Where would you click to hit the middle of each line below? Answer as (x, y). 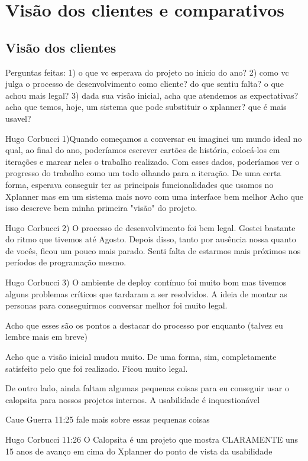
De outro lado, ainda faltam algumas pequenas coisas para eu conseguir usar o (147, 388)
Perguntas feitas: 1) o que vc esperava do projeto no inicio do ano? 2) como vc (147, 72)
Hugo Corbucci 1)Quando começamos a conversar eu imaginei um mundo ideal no (154, 138)
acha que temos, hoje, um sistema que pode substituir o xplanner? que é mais (146, 107)
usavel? (18, 118)
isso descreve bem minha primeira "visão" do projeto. (101, 208)
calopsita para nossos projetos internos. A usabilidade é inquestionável (133, 399)
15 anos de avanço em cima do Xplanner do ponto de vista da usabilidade (139, 451)
